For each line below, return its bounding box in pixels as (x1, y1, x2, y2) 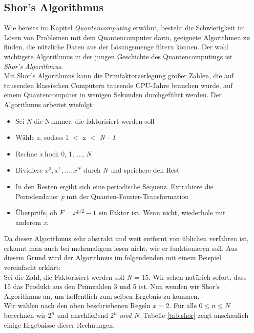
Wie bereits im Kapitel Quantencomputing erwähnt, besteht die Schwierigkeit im (4, 22, 245, 33)
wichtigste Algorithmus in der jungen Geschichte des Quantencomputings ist (4, 51, 233, 61)
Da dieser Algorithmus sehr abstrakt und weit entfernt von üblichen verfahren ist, (4, 233, 249, 244)
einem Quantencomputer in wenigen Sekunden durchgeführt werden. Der (4, 89, 222, 100)
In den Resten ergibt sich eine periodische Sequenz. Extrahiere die (15, 181, 213, 191)
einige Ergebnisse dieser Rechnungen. (4, 319, 115, 330)
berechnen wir (4, 310, 46, 320)
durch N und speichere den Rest (84, 165, 180, 175)
